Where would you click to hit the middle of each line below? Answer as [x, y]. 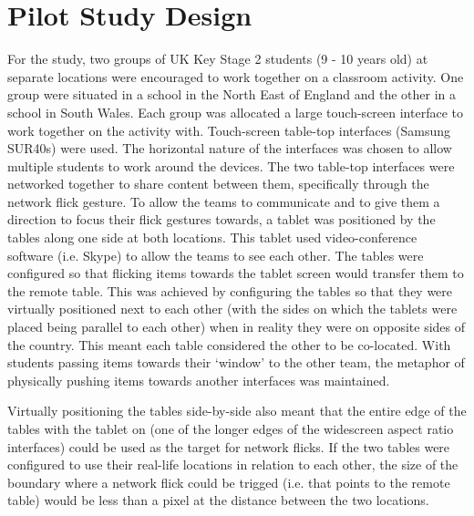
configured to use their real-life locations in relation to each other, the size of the [233, 464]
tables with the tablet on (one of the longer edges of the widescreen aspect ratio [231, 428]
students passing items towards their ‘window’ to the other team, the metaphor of [236, 362]
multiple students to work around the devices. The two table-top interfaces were [231, 165]
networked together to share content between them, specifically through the [218, 184]
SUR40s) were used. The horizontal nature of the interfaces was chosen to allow [230, 148]
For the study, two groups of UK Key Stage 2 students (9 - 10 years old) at [218, 59]
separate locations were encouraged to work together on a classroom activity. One [236, 76]
